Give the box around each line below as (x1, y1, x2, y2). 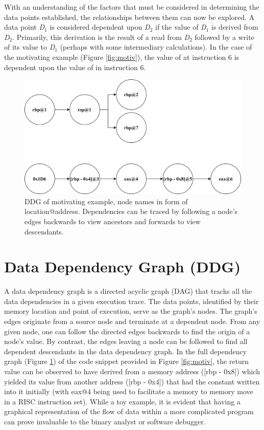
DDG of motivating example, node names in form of (25, 196, 188, 206)
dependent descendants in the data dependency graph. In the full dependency (4, 346, 247, 356)
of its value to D (4, 41, 55, 52)
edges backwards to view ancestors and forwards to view (25, 216, 201, 226)
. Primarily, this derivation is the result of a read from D (12, 31, 190, 42)
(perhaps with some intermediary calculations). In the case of (60, 41, 252, 52)
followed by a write (195, 31, 254, 42)
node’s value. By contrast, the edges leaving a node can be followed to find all (4, 336, 248, 347)
